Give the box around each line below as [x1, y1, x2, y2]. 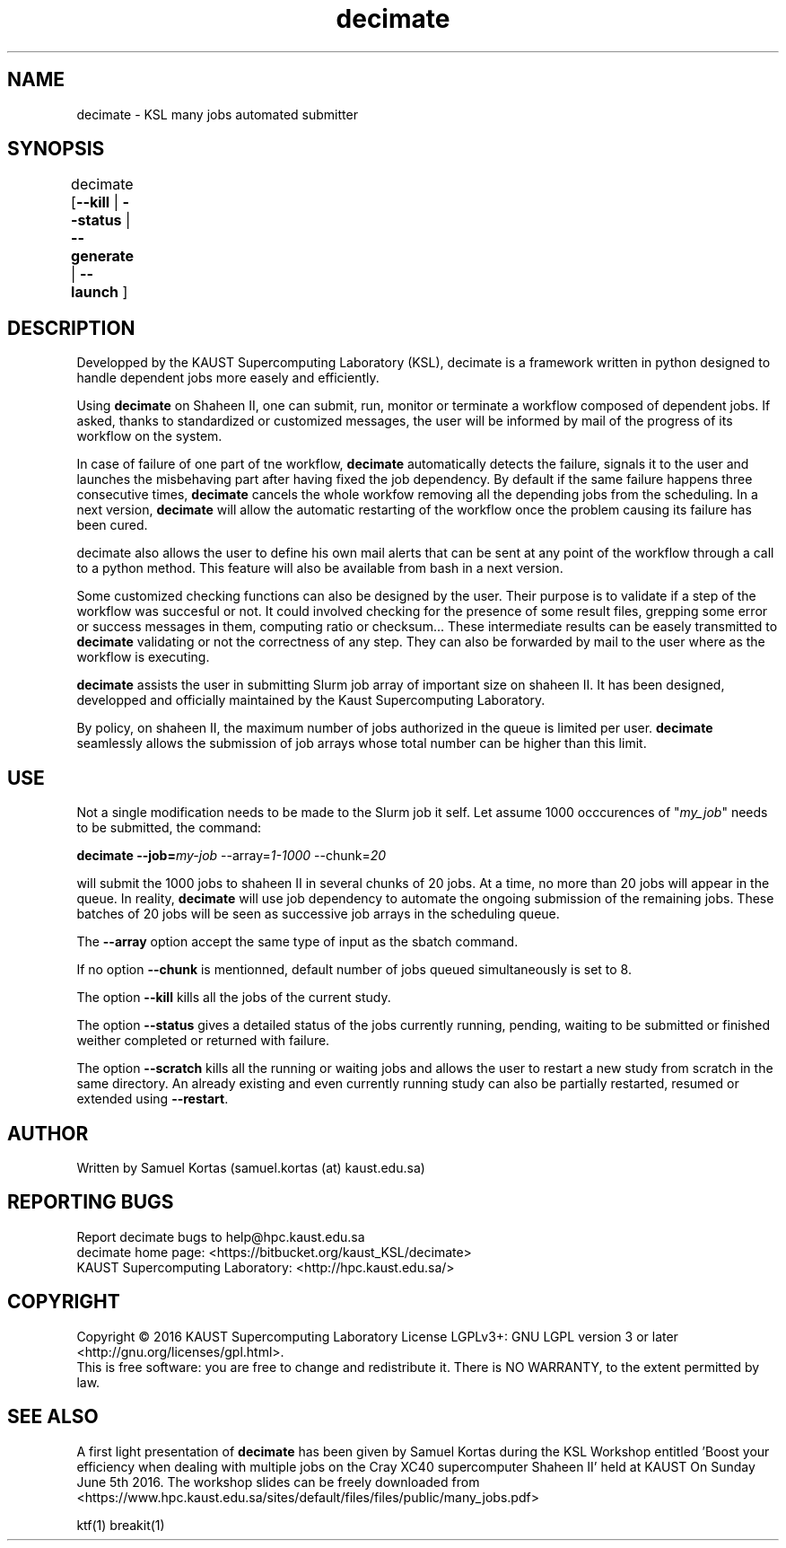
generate [71, 247, 135, 266]
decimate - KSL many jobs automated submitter [76, 106, 358, 122]
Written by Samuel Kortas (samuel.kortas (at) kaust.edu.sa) [76, 1159, 425, 1175]
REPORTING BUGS [7, 1191, 174, 1214]
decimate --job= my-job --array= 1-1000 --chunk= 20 [76, 848, 387, 864]
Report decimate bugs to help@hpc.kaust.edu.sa [76, 1228, 365, 1245]
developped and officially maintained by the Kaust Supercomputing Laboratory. [76, 692, 546, 708]
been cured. [76, 517, 148, 533]
